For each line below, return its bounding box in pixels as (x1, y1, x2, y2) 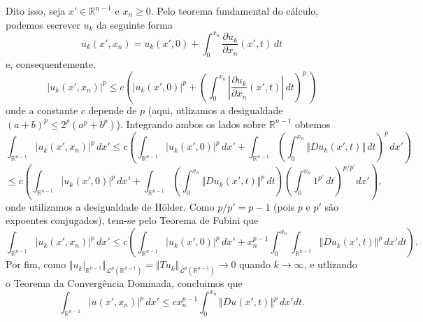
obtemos (294, 116, 331, 131)
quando (239, 257, 271, 272)
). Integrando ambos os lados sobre (116, 116, 266, 131)
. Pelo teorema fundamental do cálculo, (150, 3, 319, 17)
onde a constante (6, 103, 78, 118)
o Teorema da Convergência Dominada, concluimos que (6, 275, 243, 290)
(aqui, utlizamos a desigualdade (148, 103, 283, 118)
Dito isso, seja (6, 3, 66, 17)
